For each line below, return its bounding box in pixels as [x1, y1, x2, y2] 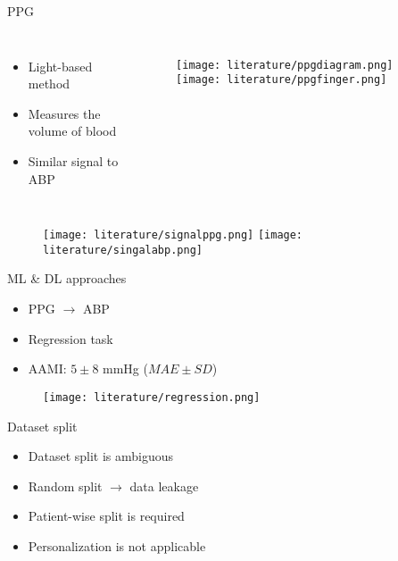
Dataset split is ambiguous [28, 447, 174, 465]
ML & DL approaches [7, 269, 127, 288]
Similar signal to [28, 151, 119, 170]
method [28, 74, 70, 93]
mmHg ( [103, 359, 148, 378]
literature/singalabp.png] [43, 243, 203, 256]
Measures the [28, 104, 101, 122]
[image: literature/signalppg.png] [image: [43, 229, 303, 242]
